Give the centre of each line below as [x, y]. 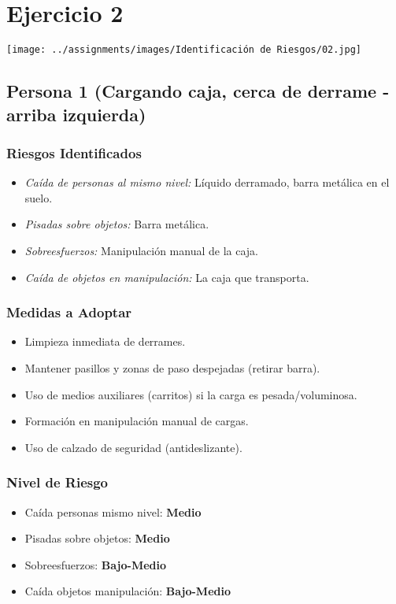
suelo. [39, 197]
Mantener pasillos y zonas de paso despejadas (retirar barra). [172, 367]
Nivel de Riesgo [57, 482]
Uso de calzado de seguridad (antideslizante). [133, 447]
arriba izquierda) [76, 114]
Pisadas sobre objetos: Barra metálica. [117, 224]
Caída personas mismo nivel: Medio [113, 511]
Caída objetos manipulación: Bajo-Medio [128, 591]
